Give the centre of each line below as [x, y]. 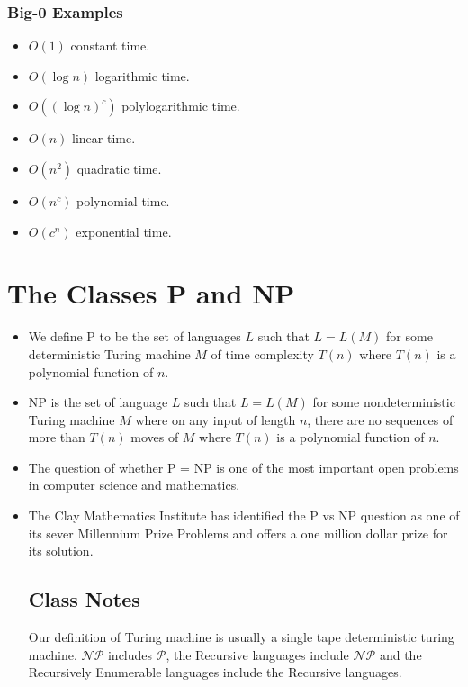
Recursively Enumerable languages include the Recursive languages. [215, 672]
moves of [155, 437]
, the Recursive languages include [257, 654]
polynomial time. [123, 201]
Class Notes [84, 599]
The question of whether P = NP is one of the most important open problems [243, 467]
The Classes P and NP [151, 293]
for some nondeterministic [384, 402]
